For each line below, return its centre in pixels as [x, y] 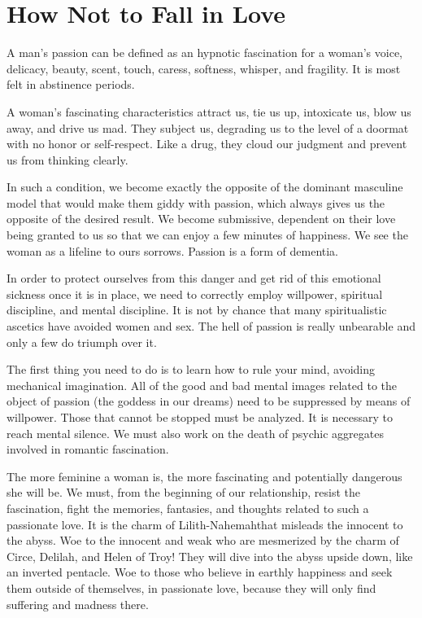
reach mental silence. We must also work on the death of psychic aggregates [195, 433]
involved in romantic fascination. [88, 449]
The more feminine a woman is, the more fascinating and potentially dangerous [204, 476]
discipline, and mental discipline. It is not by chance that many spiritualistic [197, 310]
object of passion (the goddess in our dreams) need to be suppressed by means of [209, 401]
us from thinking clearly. [67, 159]
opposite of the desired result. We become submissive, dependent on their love [201, 219]
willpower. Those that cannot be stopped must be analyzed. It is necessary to [200, 417]
